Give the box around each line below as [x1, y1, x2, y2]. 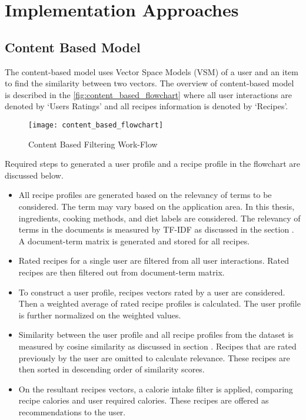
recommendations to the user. [18, 405, 126, 418]
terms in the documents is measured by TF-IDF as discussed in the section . [18, 223, 294, 236]
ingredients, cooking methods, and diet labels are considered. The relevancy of [18, 211, 301, 224]
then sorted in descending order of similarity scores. [18, 363, 205, 375]
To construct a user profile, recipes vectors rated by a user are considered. [18, 285, 285, 298]
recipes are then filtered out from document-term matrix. [18, 266, 225, 278]
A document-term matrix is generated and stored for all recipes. [18, 234, 250, 247]
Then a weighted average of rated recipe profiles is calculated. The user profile [18, 297, 301, 310]
